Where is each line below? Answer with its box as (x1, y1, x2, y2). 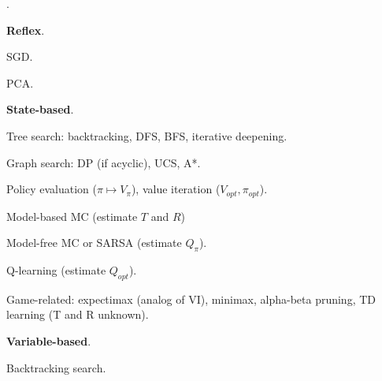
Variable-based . (6, 332, 91, 349)
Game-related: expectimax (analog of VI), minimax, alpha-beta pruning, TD (6, 290, 376, 307)
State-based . (6, 101, 74, 118)
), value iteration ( (131, 181, 221, 197)
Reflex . (6, 21, 45, 38)
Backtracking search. (6, 359, 106, 375)
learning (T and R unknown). (6, 306, 149, 323)
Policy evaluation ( (6, 181, 97, 197)
